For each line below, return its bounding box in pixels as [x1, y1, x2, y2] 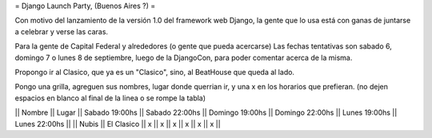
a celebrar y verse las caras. [14, 26, 108, 36]
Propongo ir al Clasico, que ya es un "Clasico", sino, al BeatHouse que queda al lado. [14, 67, 295, 77]
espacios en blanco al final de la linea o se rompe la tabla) [14, 93, 206, 103]
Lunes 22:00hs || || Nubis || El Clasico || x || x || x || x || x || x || [14, 119, 221, 128]
